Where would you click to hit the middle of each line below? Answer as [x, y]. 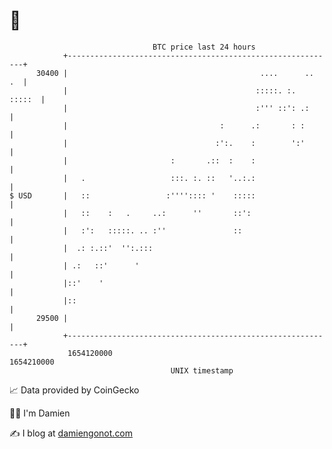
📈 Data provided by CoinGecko [74, 390]
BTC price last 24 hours [204, 47]
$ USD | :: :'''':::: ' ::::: [132, 195]
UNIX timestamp [202, 370]
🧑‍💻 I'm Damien [40, 413]
